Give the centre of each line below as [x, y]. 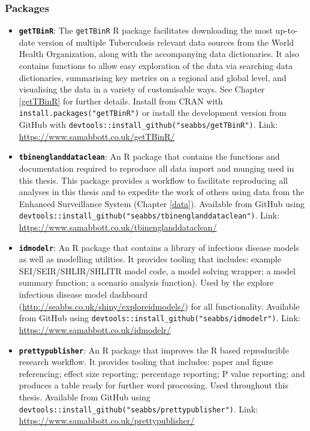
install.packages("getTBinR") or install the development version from [153, 113]
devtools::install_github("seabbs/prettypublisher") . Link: [139, 408]
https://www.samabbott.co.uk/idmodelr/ [95, 329]
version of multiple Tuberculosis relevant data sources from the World [166, 42]
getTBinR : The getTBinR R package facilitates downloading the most [146, 30]
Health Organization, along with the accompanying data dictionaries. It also [159, 54]
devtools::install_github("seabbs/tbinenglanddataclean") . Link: [149, 215]
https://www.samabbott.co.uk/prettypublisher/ [107, 420]
